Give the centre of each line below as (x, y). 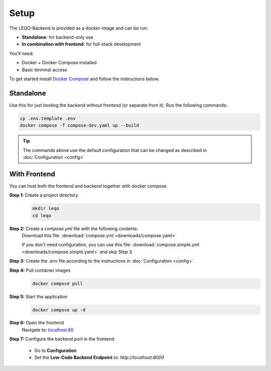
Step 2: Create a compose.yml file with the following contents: (74, 229)
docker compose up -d (59, 310)
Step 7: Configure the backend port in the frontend (62, 339)
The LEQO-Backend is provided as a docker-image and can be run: (79, 28)
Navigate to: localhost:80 (48, 330)
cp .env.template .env (48, 118)
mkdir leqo (46, 209)
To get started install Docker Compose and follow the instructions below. (84, 79)
